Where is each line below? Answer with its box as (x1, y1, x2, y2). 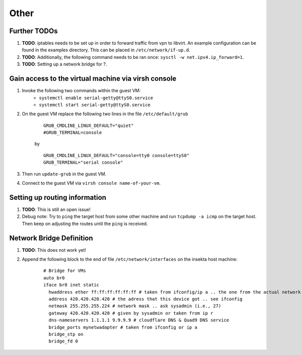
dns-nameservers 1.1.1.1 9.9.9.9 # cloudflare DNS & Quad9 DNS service (48, 317, 230, 323)
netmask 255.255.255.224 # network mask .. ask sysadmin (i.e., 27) (48, 303, 221, 309)
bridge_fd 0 (48, 338, 78, 344)
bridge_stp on (48, 331, 84, 337)
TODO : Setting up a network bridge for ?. (22, 61, 107, 67)
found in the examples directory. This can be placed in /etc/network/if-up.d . (22, 47, 191, 53)
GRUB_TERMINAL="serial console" (43, 160, 123, 166)
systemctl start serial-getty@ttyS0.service (39, 102, 151, 108)
